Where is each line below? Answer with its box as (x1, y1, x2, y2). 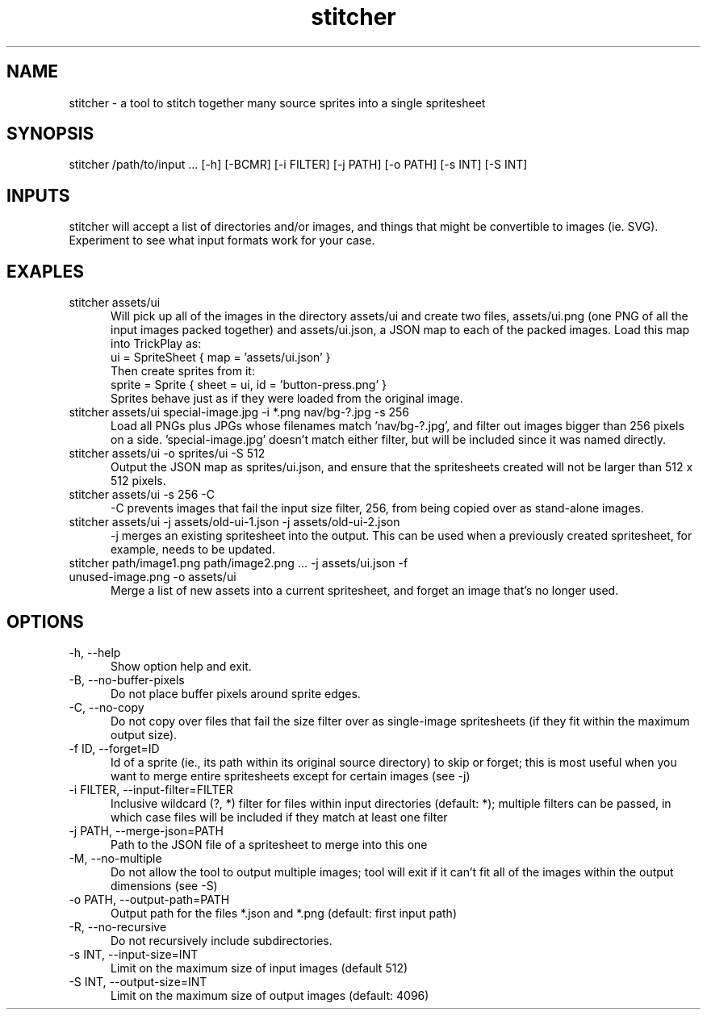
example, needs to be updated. (111, 542, 276, 557)
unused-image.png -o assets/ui (69, 570, 236, 584)
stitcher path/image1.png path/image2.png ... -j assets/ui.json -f (69, 556, 408, 571)
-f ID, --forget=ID (69, 741, 160, 755)
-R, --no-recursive (69, 919, 167, 934)
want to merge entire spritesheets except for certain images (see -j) (111, 768, 471, 783)
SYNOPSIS (6, 123, 94, 144)
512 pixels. (111, 474, 166, 488)
